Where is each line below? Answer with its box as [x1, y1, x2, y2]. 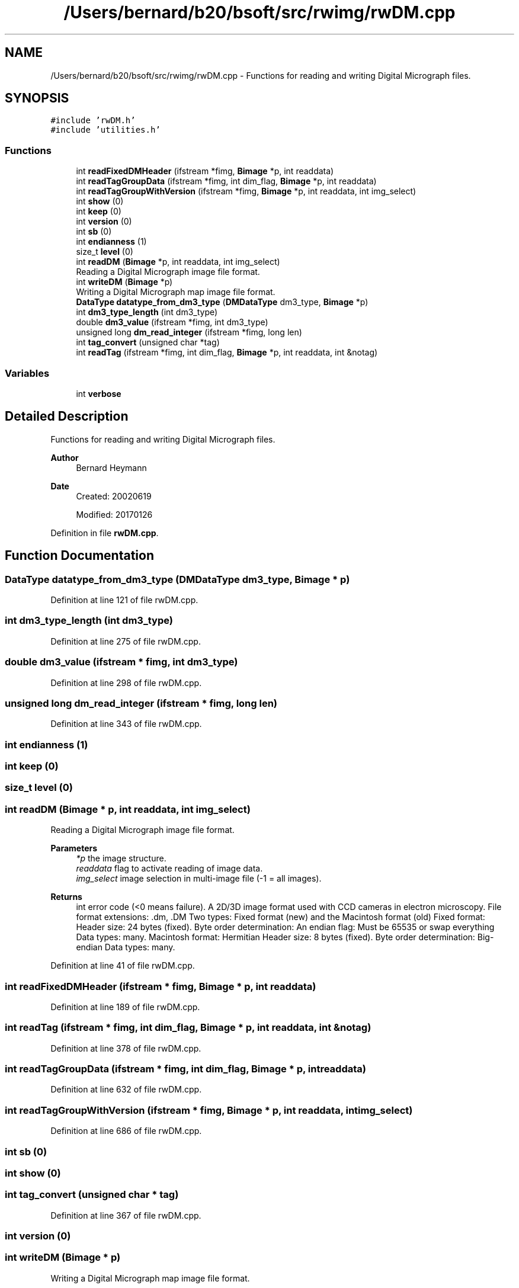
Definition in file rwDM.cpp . [50, 527, 159, 538]
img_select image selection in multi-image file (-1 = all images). [76, 873, 322, 884]
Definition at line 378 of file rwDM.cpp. [50, 1043, 201, 1053]
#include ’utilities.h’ [50, 125, 161, 135]
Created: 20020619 [76, 491, 152, 501]
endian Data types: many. [76, 942, 175, 953]
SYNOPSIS [5, 91, 69, 106]
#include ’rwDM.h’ [50, 116, 136, 126]
